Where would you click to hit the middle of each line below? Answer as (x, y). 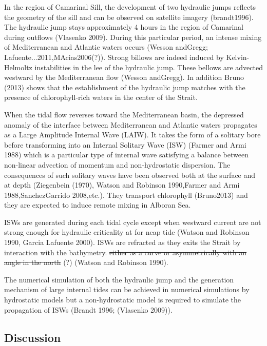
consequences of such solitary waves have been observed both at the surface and (130, 175)
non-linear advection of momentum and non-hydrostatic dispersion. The (117, 164)
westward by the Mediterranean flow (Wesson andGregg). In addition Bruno (124, 77)
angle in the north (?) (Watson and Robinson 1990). (86, 262)
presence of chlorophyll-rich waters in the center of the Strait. (101, 97)
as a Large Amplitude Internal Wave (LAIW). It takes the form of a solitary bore (132, 135)
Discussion (33, 337)
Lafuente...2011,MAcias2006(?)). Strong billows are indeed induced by (114, 57)
